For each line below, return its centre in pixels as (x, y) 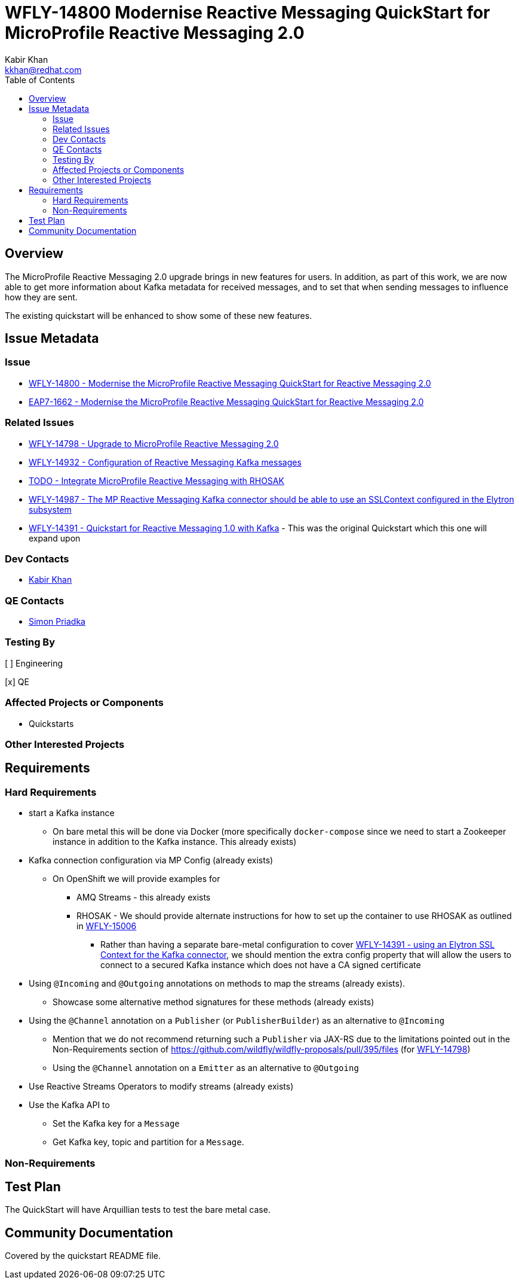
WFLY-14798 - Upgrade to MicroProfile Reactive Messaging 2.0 (154, 443)
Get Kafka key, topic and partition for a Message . (148, 1142)
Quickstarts (51, 723)
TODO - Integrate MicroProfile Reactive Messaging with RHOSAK (156, 480)
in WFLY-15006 (107, 926)
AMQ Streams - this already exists (144, 897)
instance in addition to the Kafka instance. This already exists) (175, 842)
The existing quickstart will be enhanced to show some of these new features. (159, 315)
